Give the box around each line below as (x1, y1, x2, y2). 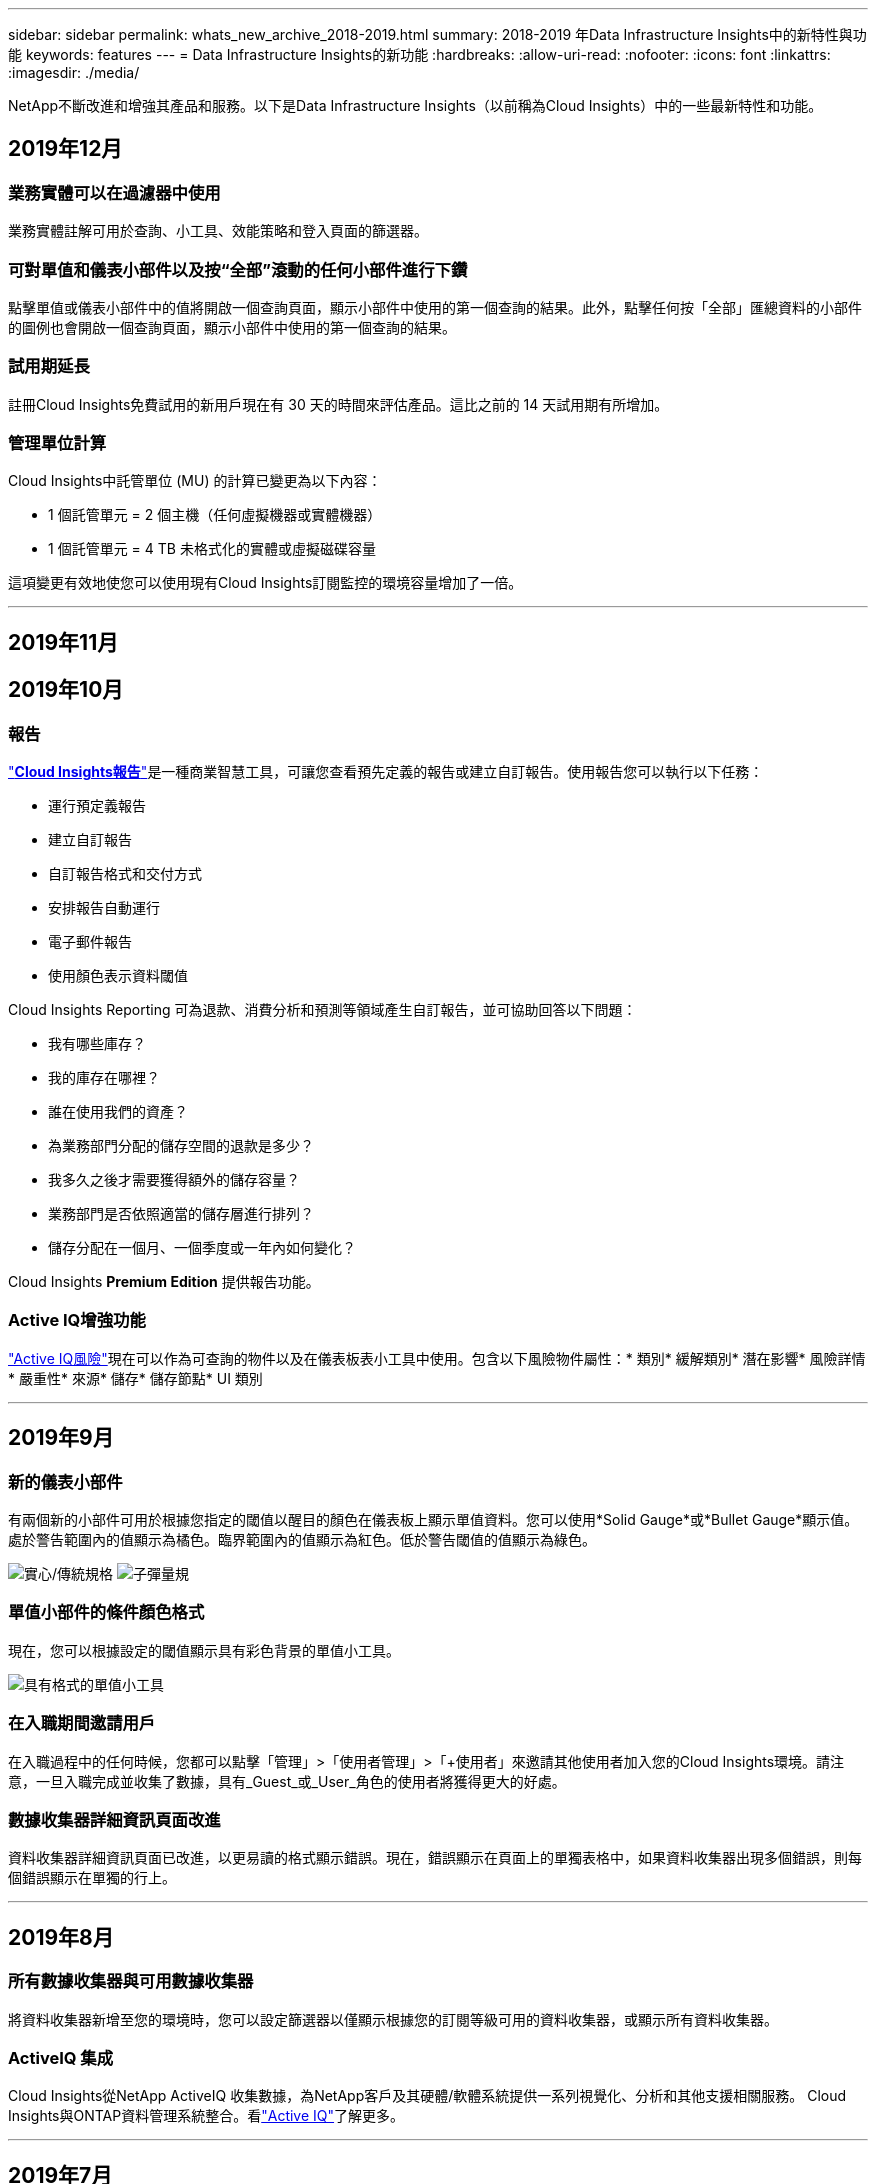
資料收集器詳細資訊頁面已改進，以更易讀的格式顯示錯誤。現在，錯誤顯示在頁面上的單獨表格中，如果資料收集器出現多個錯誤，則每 (8, 1849, 862, 1867)
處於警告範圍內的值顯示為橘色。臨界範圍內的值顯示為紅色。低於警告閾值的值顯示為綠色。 (8, 1531, 596, 1549)
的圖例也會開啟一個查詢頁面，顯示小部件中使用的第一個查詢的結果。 (8, 318, 456, 336)
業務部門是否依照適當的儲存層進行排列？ (48, 1205, 314, 1223)
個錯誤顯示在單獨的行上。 (8, 1869, 176, 1887)
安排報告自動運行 (48, 899, 160, 917)
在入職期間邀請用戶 (8, 1713, 156, 1734)
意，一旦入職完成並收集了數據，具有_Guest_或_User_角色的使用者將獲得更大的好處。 (8, 1772, 566, 1790)
